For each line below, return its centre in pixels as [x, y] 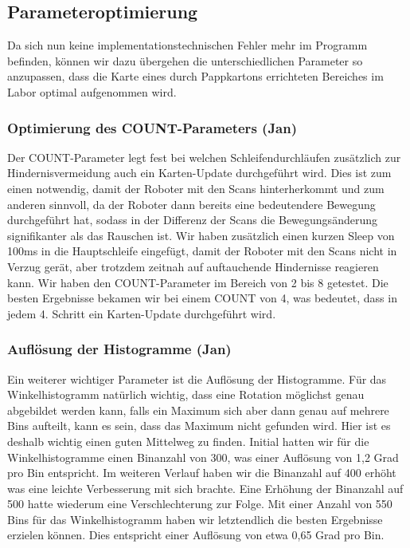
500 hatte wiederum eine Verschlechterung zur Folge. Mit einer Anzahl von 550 [200, 504]
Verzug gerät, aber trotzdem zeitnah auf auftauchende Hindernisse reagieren [193, 266]
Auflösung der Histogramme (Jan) [119, 349]
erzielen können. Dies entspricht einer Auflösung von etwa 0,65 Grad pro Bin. [196, 535]
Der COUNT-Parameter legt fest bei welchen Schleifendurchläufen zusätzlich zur [204, 157]
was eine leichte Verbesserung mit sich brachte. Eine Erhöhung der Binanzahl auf [205, 488]
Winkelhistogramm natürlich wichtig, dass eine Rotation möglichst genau [186, 394]
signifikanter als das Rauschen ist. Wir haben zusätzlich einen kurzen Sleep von [201, 235]
